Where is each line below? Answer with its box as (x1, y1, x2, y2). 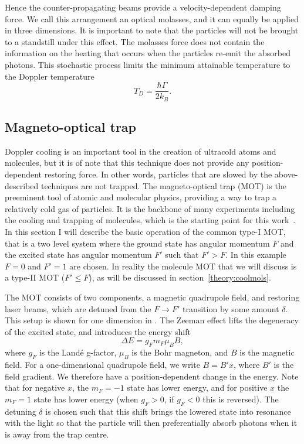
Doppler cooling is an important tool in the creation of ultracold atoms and (5, 145, 276, 157)
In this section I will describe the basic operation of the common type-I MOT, (5, 226, 286, 238)
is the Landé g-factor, (39, 346, 117, 358)
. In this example (225, 248, 286, 261)
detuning (5, 405, 36, 417)
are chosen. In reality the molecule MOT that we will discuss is (69, 259, 297, 272)
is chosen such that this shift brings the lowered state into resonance (45, 405, 291, 417)
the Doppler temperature (5, 70, 94, 82)
